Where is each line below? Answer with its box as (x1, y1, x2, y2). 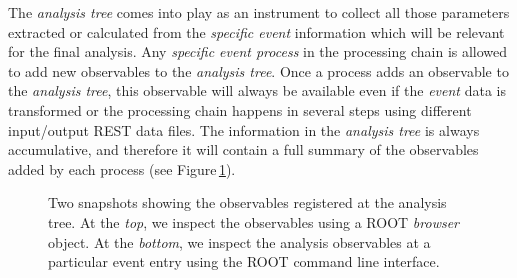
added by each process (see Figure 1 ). (8, 158, 236, 179)
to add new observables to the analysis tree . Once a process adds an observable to (8, 60, 509, 81)
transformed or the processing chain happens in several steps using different (8, 99, 472, 120)
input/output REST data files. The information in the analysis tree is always (8, 119, 480, 140)
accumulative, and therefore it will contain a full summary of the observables (8, 139, 479, 160)
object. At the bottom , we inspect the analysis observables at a (48, 231, 431, 252)
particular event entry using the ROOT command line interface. (48, 251, 440, 272)
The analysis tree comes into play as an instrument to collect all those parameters (8, 2, 510, 22)
